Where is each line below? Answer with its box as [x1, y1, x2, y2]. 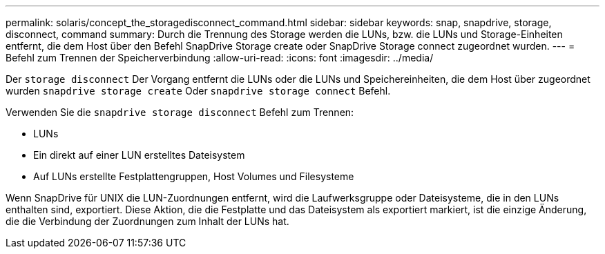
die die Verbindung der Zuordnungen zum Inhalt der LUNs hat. [6, 215, 289, 227]
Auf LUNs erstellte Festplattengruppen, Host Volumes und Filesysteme [33, 170, 354, 182]
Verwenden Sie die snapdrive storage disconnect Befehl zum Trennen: [6, 106, 354, 118]
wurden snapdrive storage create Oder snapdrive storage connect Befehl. [6, 85, 391, 97]
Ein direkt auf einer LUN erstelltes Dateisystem [33, 149, 245, 161]
